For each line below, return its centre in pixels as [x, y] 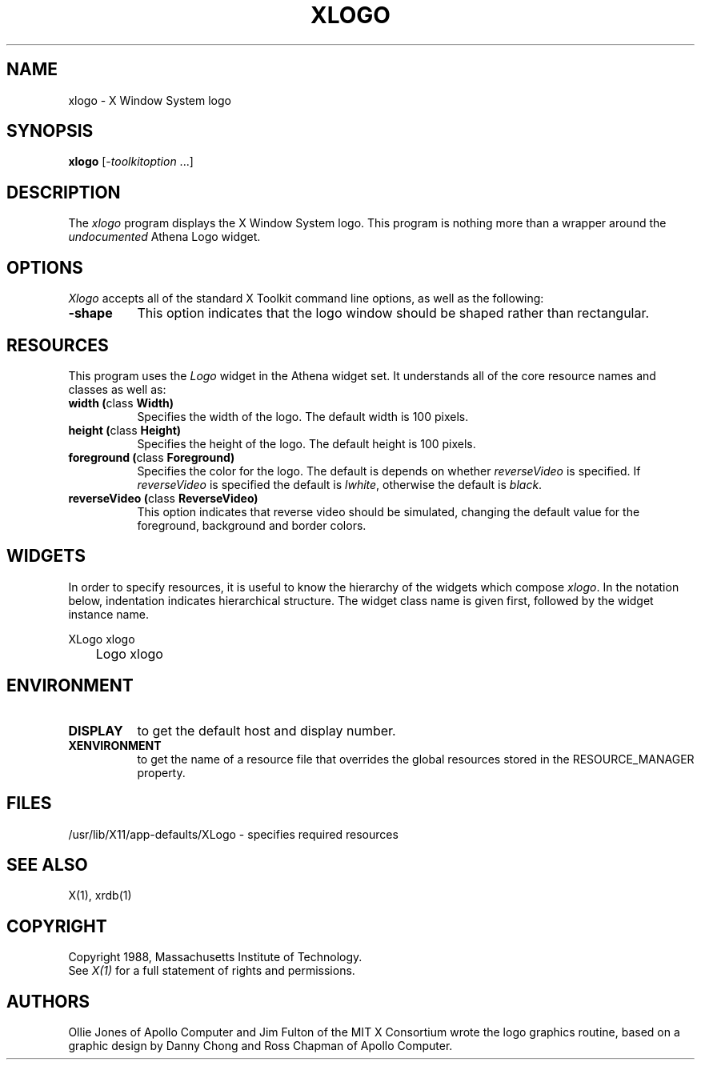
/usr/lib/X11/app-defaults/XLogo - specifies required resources [233, 834]
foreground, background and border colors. [252, 525]
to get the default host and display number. [266, 730]
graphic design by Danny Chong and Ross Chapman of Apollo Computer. [260, 1046]
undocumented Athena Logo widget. [164, 237]
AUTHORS [48, 1001]
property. [161, 772]
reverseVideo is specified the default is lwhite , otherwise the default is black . [340, 484]
